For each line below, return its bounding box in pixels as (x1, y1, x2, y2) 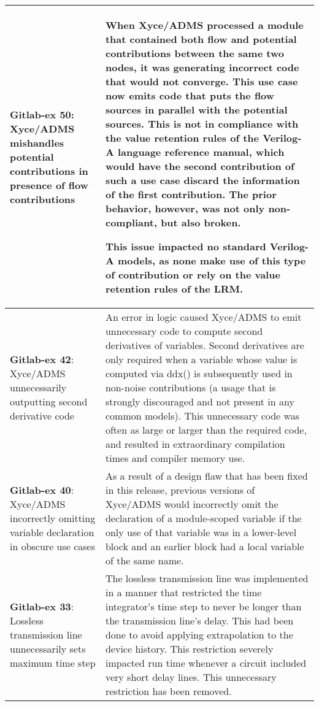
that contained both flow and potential (105, 32, 297, 46)
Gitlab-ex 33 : (10, 599, 74, 613)
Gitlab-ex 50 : (10, 107, 74, 121)
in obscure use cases (10, 539, 96, 553)
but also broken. (161, 215, 241, 229)
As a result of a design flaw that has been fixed (105, 469, 308, 483)
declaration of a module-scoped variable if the (105, 511, 302, 525)
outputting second (10, 394, 88, 409)
